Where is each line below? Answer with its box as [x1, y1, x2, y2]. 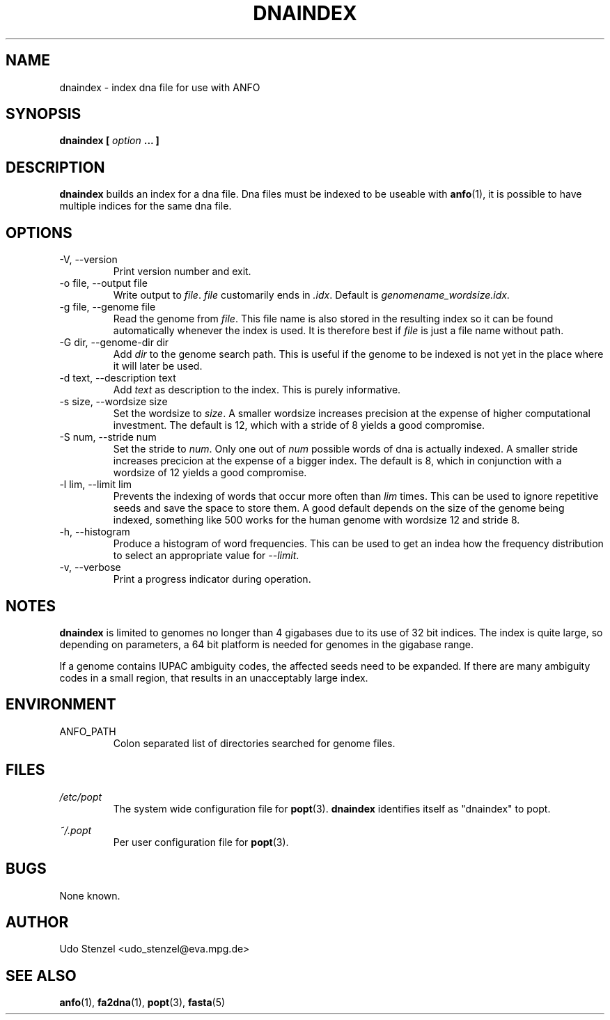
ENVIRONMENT [6, 696, 116, 714]
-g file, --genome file [59, 301, 156, 313]
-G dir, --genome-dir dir [59, 336, 169, 349]
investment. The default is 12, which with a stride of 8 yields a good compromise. [113, 419, 485, 432]
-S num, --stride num [59, 431, 157, 444]
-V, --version [59, 253, 118, 266]
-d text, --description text [59, 372, 176, 384]
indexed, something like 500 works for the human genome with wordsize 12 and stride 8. [113, 514, 520, 526]
